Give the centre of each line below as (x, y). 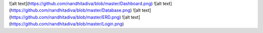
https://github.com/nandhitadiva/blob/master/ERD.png (65, 17)
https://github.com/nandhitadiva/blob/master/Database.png (70, 10)
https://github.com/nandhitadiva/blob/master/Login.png (66, 24)
